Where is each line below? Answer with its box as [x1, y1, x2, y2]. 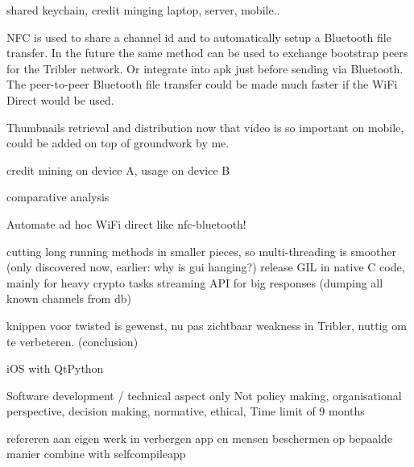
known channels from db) [6, 290, 131, 307]
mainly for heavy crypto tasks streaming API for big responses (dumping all [6, 274, 383, 291]
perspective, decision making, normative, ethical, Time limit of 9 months [6, 403, 365, 419]
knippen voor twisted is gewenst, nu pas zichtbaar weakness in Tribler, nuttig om [6, 316, 407, 333]
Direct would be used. [6, 91, 114, 108]
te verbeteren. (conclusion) [6, 333, 139, 349]
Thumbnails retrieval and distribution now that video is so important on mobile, [6, 118, 404, 135]
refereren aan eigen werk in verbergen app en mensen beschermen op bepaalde [6, 429, 393, 446]
